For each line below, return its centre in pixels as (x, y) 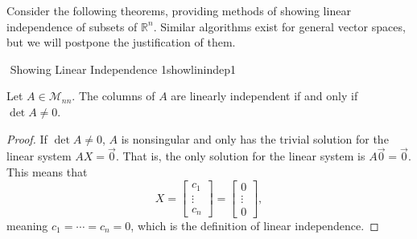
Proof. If (27, 138)
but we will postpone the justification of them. (121, 42)
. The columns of (114, 96)
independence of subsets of (72, 26)
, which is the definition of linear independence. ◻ (255, 225)
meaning (27, 225)
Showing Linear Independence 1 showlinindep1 (123, 69)
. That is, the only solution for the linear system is (240, 156)
